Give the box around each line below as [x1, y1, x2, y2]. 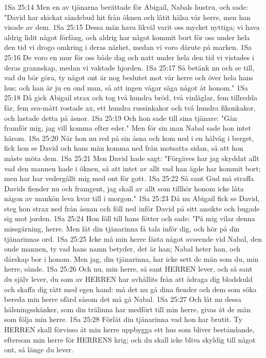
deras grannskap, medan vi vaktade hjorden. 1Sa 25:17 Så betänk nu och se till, [4, 62, 255, 73]
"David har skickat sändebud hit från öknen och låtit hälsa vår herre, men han [4, 11, 251, 22]
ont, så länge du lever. [4, 344, 74, 355]
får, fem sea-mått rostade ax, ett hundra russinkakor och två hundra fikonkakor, [4, 102, 256, 113]
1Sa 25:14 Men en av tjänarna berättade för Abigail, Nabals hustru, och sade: [4, 2, 249, 12]
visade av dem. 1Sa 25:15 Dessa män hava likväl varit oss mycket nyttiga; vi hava [4, 22, 260, 32]
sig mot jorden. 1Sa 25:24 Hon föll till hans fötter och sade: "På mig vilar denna [4, 213, 255, 224]
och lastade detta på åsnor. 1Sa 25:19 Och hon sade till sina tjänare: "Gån [4, 112, 237, 123]
